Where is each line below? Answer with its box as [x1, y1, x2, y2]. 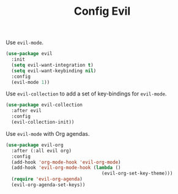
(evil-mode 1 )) [11, 79, 50, 85]
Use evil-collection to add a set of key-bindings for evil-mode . [6, 90, 167, 97]
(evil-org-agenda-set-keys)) [11, 182, 86, 188]
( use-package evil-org [6, 142, 64, 148]
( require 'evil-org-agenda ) [11, 176, 83, 182]
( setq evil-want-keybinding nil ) [11, 67, 97, 74]
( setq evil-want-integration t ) [11, 62, 94, 68]
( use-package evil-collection [6, 102, 83, 108]
